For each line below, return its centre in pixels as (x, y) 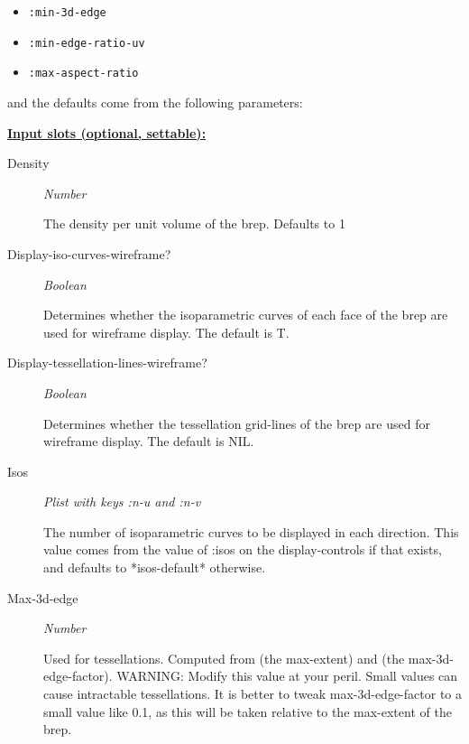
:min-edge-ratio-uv (87, 43)
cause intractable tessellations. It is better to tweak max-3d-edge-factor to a (253, 694)
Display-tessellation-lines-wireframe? (107, 363)
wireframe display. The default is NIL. (149, 441)
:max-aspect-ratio (83, 74)
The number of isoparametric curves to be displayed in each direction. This (251, 531)
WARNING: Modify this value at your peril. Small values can (287, 676)
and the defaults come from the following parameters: (155, 102)
